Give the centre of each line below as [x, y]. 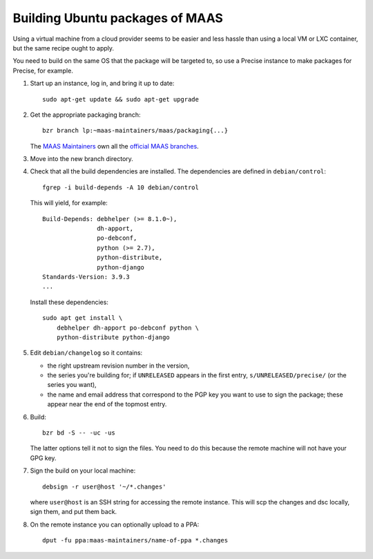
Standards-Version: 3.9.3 [86, 277]
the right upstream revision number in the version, [118, 366]
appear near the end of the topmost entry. [107, 404]
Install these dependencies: [69, 302]
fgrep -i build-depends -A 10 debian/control [121, 187]
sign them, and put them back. [74, 512]
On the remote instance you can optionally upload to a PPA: [115, 524]
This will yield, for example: [69, 203]
